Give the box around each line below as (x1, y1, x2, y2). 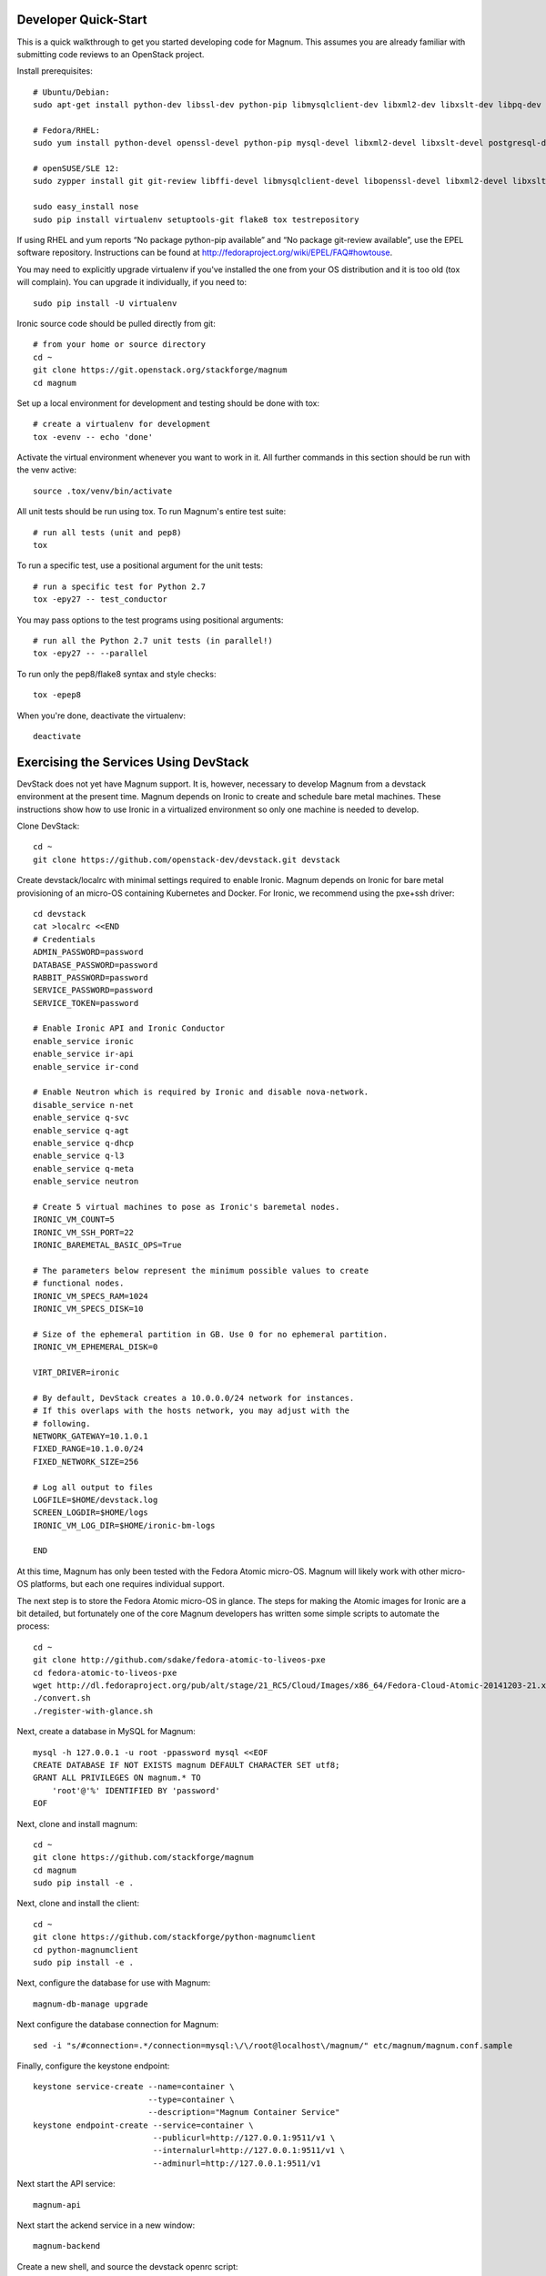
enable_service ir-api (33, 1049, 135, 1060)
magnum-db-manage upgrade (33, 1998, 149, 2009)
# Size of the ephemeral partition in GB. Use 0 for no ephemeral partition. (33, 1329, 389, 1339)
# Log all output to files (33, 1482, 154, 1492)
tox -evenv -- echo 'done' (33, 432, 154, 442)
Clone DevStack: (16, 820, 80, 831)
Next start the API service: (16, 2179, 116, 2190)
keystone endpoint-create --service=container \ (33, 2119, 254, 2130)
